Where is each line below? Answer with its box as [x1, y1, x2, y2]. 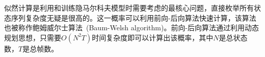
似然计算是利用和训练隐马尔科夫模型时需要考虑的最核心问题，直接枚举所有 [4, 3, 254, 13]
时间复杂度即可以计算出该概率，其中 [92, 32, 214, 42]
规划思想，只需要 [4, 32, 61, 42]
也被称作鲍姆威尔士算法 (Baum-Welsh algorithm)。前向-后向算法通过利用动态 [4, 22, 259, 33]
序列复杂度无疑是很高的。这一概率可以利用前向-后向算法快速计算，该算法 [11, 12, 256, 23]
